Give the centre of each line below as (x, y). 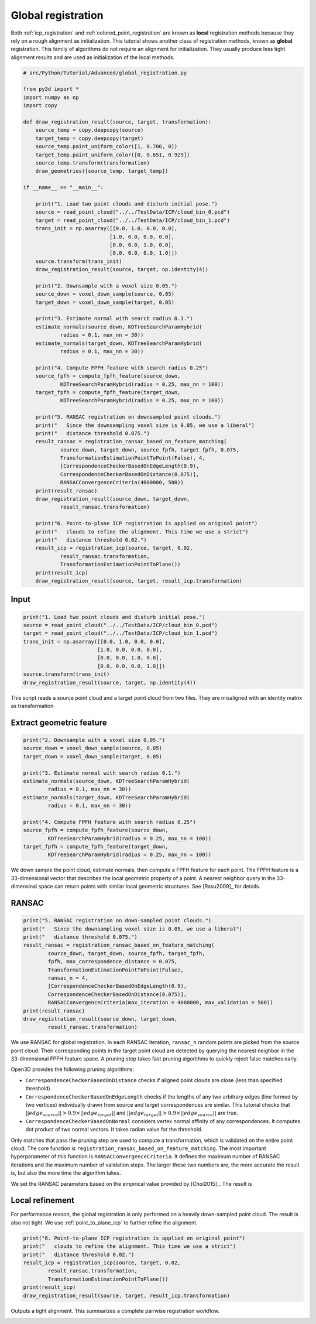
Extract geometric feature (59, 722)
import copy (40, 106)
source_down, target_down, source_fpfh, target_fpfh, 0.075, (150, 450)
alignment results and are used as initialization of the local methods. (93, 57)
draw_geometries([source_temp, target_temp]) (102, 171)
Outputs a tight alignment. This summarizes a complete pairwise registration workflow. (115, 1311)
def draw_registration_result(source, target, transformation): (117, 122)
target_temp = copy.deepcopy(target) (90, 138)
